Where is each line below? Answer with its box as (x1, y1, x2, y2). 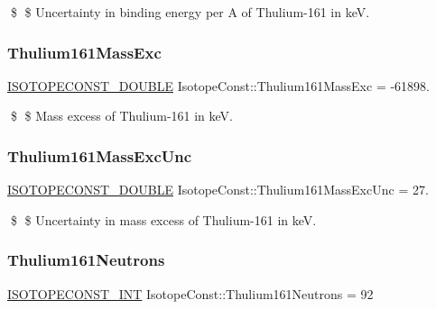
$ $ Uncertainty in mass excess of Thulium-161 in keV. (10, 210, 317, 229)
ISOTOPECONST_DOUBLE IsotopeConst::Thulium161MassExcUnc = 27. (7, 180, 429, 199)
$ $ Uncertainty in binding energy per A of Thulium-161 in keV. (10, 3, 370, 21)
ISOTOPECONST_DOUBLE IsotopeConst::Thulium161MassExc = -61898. (7, 76, 430, 95)
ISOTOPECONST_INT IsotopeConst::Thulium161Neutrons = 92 (7, 284, 374, 303)
